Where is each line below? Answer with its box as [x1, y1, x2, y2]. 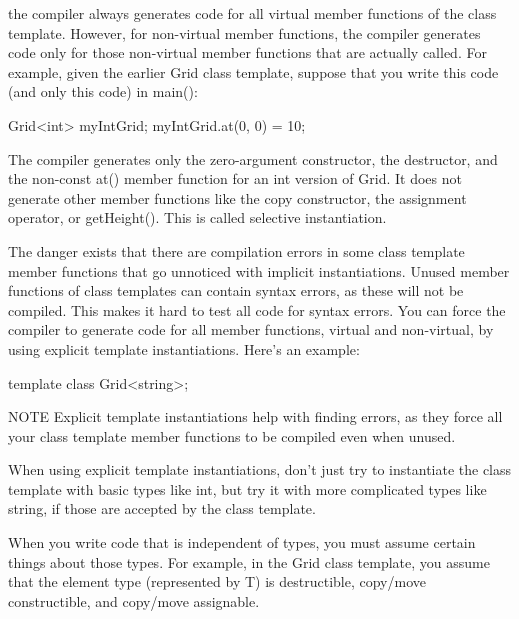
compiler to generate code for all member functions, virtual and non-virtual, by [8, 319, 494, 340]
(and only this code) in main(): [8, 81, 198, 102]
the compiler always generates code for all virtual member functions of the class [8, 3, 497, 23]
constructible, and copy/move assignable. [8, 590, 260, 611]
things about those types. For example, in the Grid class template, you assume [8, 551, 490, 572]
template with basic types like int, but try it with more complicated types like [8, 478, 487, 499]
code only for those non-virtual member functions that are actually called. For [8, 42, 487, 63]
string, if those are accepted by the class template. [8, 498, 316, 519]
